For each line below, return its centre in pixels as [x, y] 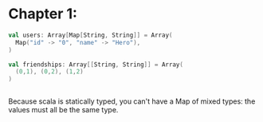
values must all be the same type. [63, 110]
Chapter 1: [43, 14]
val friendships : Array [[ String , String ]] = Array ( [96, 65]
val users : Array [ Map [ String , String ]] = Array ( [90, 35]
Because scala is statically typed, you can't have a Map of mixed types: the [132, 101]
